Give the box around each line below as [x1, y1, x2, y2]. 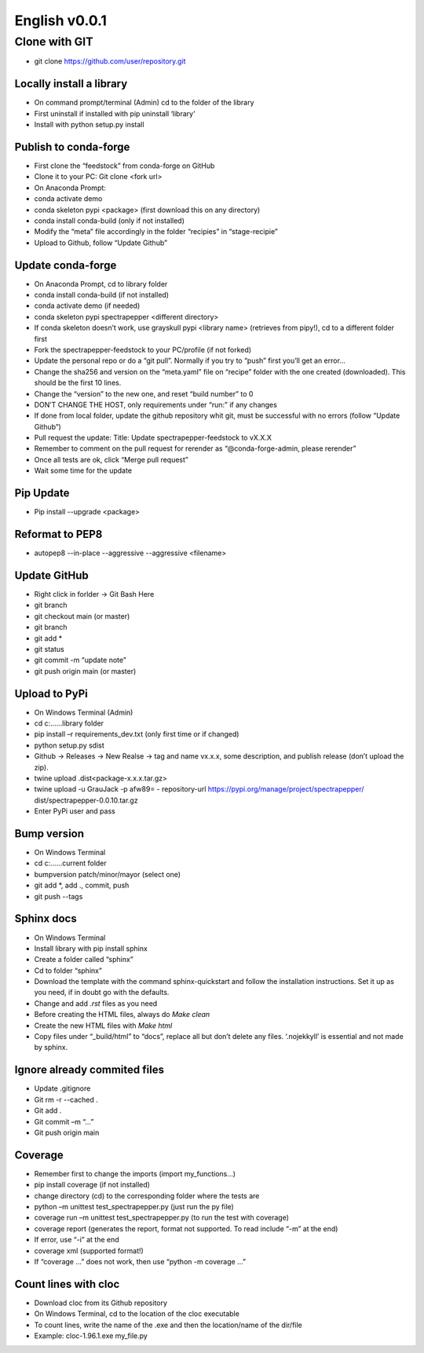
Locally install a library [14, 77, 128, 90]
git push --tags [34, 891, 83, 901]
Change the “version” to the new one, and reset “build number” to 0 [34, 389, 254, 398]
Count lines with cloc [14, 1277, 120, 1291]
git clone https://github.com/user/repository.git [34, 57, 186, 66]
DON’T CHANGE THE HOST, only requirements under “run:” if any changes [34, 400, 278, 409]
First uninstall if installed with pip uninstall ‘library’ [34, 108, 196, 118]
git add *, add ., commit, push [34, 880, 130, 890]
